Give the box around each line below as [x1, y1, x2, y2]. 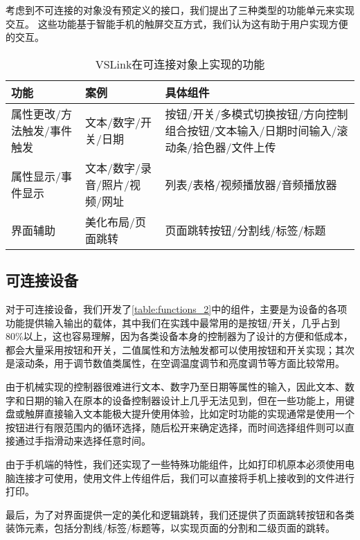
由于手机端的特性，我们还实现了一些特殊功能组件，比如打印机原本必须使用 [6, 456, 345, 471]
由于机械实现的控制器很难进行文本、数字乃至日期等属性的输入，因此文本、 [6, 379, 345, 393]
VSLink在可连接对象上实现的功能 [95, 55, 265, 72]
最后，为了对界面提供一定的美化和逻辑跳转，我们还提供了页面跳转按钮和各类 [6, 507, 354, 521]
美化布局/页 [84, 213, 146, 230]
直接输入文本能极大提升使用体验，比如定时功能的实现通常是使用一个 [44, 406, 354, 421]
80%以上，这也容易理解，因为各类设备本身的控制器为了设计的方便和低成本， [6, 329, 353, 343]
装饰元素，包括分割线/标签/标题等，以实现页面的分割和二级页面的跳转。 [6, 521, 335, 535]
